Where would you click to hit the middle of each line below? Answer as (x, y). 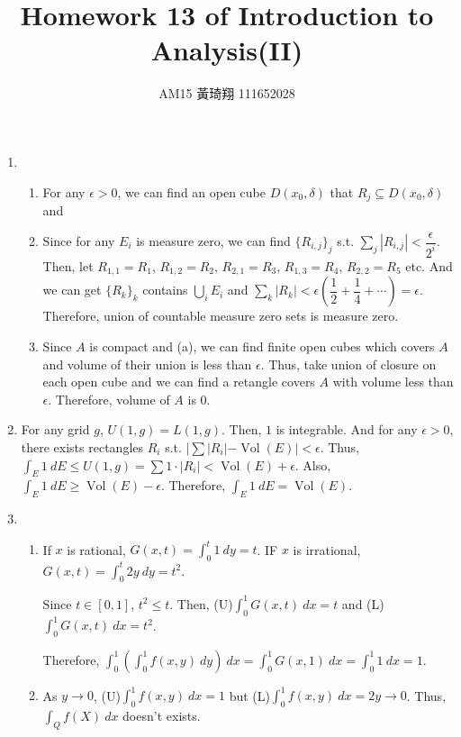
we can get (72, 290)
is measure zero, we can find (213, 241)
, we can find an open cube (192, 191)
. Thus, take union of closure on (348, 364)
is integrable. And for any (347, 429)
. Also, (313, 464)
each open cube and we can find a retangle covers (179, 382)
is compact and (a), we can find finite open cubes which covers (262, 346)
